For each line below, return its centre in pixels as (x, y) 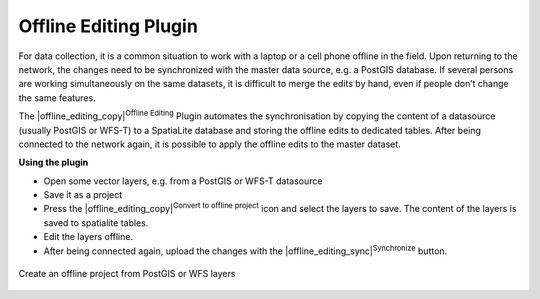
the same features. (57, 97)
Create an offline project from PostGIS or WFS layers (127, 274)
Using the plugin (53, 162)
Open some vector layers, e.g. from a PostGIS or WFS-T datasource (183, 181)
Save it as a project (83, 195)
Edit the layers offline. (88, 237)
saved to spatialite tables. (96, 222)
